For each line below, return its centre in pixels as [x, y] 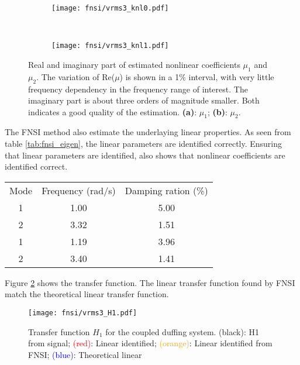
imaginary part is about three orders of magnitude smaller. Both [144, 100]
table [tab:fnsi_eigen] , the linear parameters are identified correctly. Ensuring [144, 144]
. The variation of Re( [76, 76]
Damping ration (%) [166, 190]
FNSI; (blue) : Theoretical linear [85, 354]
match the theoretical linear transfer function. [87, 294]
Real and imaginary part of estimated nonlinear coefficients [134, 64]
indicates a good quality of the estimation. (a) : [113, 111]
